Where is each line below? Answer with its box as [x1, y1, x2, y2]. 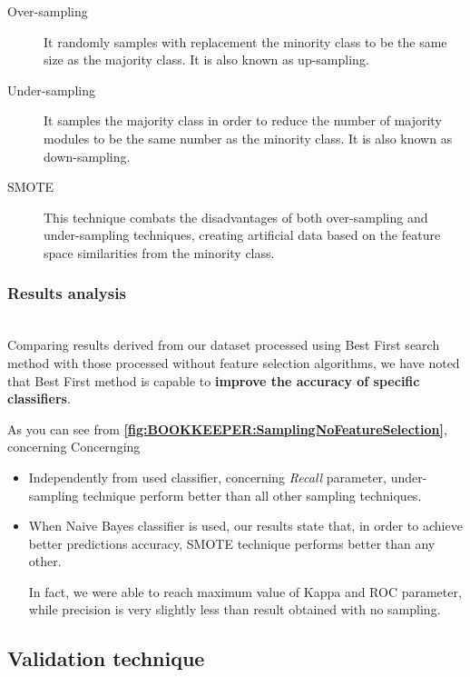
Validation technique [7, 644, 205, 672]
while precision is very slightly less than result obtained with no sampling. [28, 600, 441, 619]
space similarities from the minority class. [44, 243, 275, 262]
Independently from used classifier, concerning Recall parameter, [28, 467, 387, 486]
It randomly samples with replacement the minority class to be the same [44, 32, 447, 51]
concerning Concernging [7, 437, 141, 456]
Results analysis [7, 282, 126, 304]
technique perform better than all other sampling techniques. [82, 485, 422, 504]
